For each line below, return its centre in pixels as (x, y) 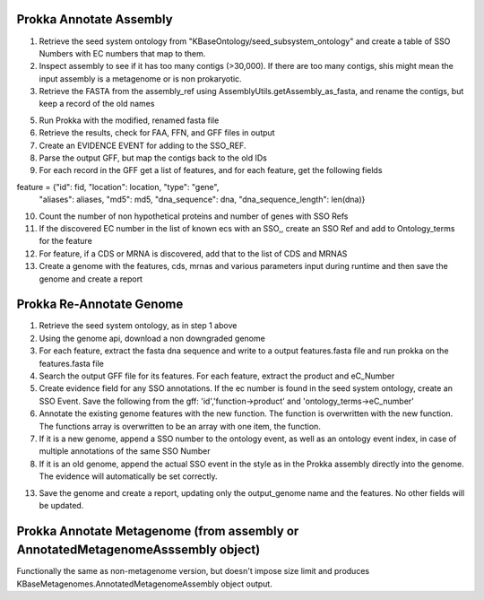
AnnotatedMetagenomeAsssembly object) (138, 550)
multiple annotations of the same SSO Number (125, 451)
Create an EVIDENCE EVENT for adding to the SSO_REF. (143, 145)
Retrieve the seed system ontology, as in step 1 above (138, 326)
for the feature (66, 241)
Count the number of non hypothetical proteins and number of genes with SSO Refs (194, 216)
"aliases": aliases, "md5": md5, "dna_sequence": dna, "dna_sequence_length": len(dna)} (202, 200)
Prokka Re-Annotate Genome (100, 304)
